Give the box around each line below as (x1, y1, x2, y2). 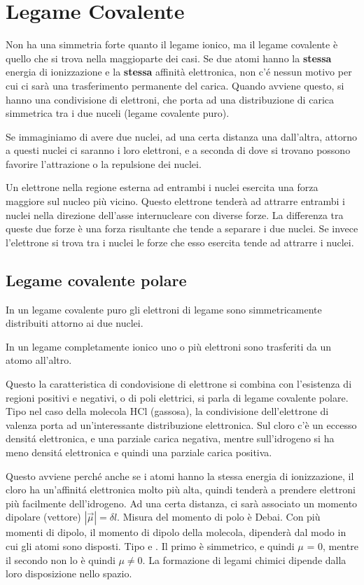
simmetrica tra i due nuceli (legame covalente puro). (6, 106, 230, 120)
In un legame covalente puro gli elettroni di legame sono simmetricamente (6, 302, 322, 316)
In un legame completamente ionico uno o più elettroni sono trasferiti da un (6, 339, 331, 353)
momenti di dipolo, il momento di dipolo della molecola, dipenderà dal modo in (6, 525, 346, 540)
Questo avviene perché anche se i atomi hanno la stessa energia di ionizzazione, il (6, 468, 354, 483)
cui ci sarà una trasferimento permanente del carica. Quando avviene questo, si (6, 78, 344, 92)
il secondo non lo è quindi (6, 552, 115, 567)
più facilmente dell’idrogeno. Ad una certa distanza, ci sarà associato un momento (6, 495, 358, 510)
